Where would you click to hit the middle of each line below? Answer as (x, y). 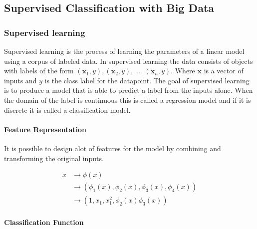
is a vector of (224, 71)
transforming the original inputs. (54, 158)
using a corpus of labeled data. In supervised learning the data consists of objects (128, 61)
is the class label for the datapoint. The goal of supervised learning (147, 80)
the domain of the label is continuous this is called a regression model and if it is (128, 100)
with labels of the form (39, 71)
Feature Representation (45, 129)
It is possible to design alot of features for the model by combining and (113, 148)
